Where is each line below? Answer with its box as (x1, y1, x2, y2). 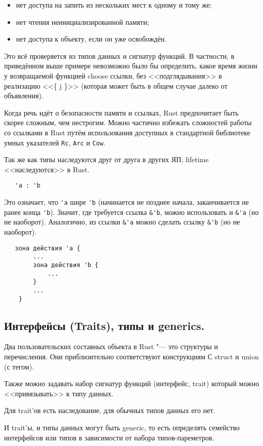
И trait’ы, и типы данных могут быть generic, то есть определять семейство (4, 422, 240, 432)
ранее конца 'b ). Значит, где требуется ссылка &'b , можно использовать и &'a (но (4, 206, 259, 217)
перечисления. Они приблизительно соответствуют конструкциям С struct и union (4, 351, 259, 361)
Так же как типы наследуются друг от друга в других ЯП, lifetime (4, 154, 209, 165)
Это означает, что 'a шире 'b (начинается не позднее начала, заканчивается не (4, 197, 249, 207)
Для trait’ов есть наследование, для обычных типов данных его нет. (4, 405, 215, 416)
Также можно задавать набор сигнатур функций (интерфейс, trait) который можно (4, 378, 259, 389)
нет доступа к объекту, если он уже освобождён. (16, 33, 167, 44)
